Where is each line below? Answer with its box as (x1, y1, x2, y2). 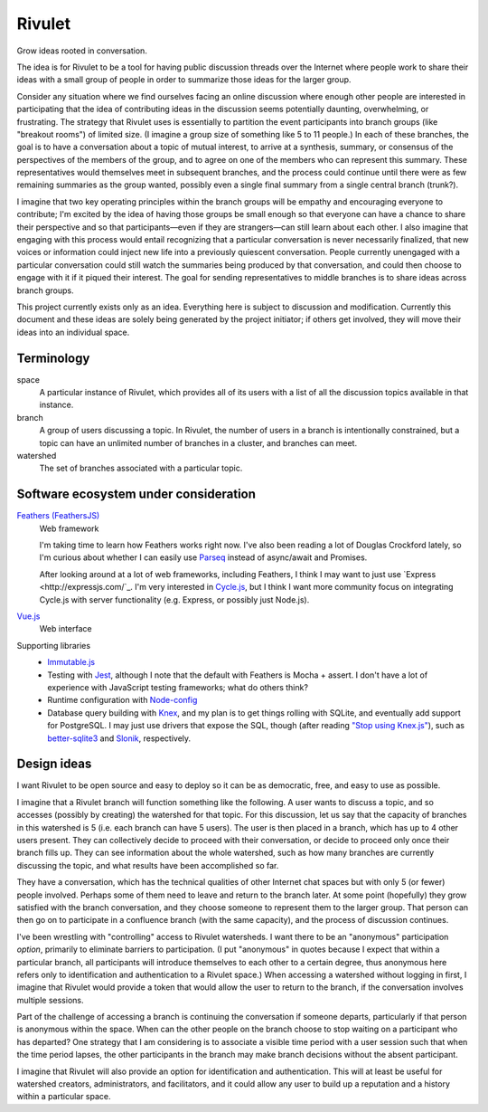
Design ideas (16, 756, 92, 772)
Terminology (16, 350, 90, 366)
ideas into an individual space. (16, 327, 130, 337)
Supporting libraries (16, 640, 90, 651)
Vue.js (16, 611, 41, 622)
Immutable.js (47, 657, 96, 668)
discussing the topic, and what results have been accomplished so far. (16, 860, 279, 870)
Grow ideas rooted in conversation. (16, 45, 148, 56)
